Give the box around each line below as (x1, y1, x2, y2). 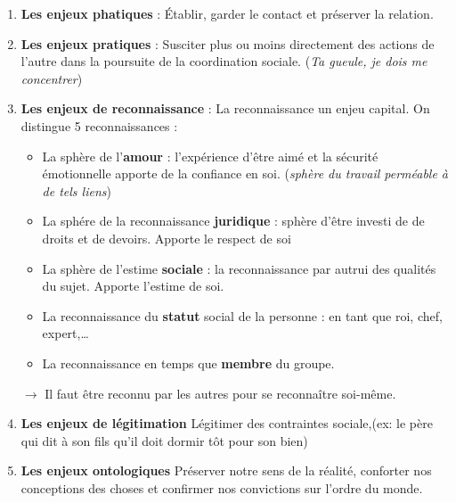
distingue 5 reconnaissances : (20, 116, 178, 135)
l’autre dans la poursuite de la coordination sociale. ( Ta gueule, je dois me (20, 52, 427, 70)
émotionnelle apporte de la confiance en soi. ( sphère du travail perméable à (42, 164, 449, 183)
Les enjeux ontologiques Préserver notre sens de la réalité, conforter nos (20, 461, 432, 480)
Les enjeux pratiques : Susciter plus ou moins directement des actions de (20, 34, 435, 53)
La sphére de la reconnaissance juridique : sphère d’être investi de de (42, 211, 425, 230)
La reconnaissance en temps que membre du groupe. (42, 353, 335, 372)
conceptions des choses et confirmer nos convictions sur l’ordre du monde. (20, 478, 423, 497)
